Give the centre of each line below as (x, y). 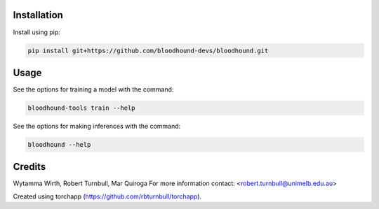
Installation (38, 15)
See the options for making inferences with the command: (97, 126)
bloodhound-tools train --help (82, 108)
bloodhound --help (59, 144)
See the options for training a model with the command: (93, 89)
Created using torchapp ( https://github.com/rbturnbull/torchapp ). (107, 196)
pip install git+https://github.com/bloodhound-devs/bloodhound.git (148, 50)
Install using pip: (37, 32)
